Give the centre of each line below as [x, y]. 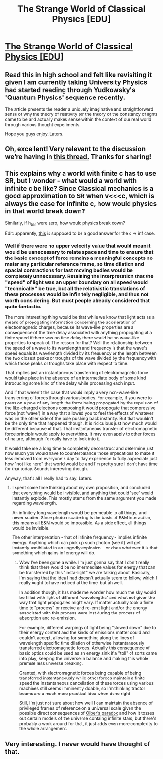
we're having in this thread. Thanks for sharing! [78, 157]
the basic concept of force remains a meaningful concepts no [79, 258]
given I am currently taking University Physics [76, 82]
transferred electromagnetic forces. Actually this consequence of [85, 648]
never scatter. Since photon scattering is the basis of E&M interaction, [82, 518]
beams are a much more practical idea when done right [75, 694]
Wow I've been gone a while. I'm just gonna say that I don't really [84, 562]
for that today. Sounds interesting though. [47, 469]
